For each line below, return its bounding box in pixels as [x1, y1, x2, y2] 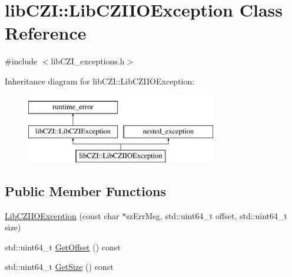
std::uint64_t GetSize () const [5, 260, 114, 273]
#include [5, 55, 38, 67]
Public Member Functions [5, 181, 166, 200]
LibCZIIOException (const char [5, 209, 120, 221]
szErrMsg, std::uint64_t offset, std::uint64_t [126, 209, 287, 221]
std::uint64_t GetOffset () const [5, 240, 121, 253]
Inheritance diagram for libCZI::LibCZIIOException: [5, 74, 195, 87]
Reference [5, 21, 87, 45]
